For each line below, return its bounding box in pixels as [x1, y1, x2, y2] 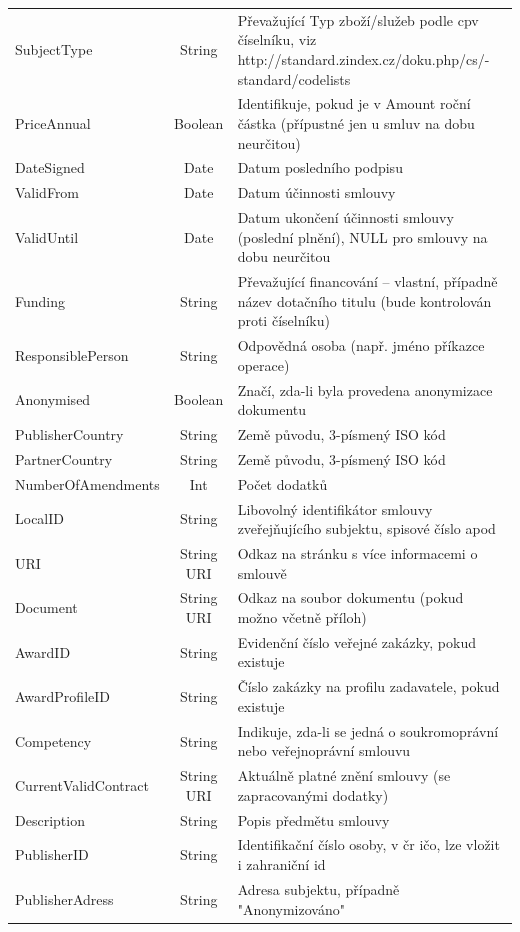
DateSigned [15, 157, 85, 178]
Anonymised [15, 389, 91, 410]
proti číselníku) [237, 310, 330, 331]
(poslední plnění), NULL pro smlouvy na [237, 226, 488, 247]
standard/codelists [237, 68, 351, 89]
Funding [15, 290, 66, 311]
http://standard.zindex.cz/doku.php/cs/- [237, 48, 490, 69]
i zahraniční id [237, 854, 326, 875]
